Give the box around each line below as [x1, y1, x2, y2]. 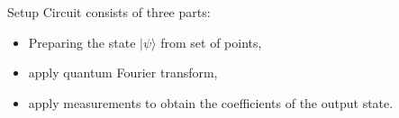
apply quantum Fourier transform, [28, 63, 218, 82]
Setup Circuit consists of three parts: [7, 3, 211, 21]
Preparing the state [28, 32, 136, 51]
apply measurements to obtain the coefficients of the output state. [28, 93, 394, 112]
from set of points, [160, 32, 262, 51]
